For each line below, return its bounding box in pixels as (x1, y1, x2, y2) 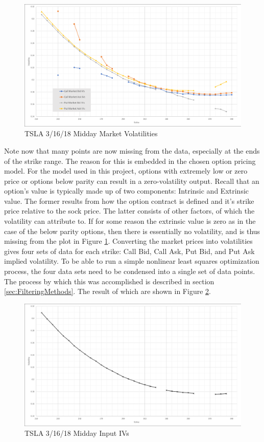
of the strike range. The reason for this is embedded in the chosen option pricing (4, 155, 256, 166)
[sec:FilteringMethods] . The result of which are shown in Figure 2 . (4, 286, 211, 297)
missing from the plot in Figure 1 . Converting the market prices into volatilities (4, 236, 253, 246)
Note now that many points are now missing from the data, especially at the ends (4, 145, 260, 156)
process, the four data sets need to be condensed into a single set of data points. (4, 266, 255, 277)
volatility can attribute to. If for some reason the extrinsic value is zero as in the (4, 216, 256, 226)
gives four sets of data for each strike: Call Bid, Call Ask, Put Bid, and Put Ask (4, 245, 255, 256)
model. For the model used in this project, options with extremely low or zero (4, 165, 248, 176)
